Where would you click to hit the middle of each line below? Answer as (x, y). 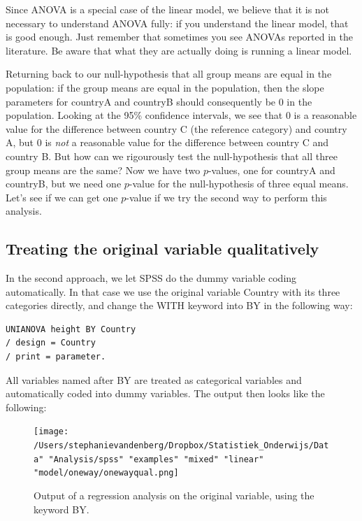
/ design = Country (51, 343)
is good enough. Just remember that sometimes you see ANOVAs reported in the (179, 37)
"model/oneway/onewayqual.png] (106, 473)
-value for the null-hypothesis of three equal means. (239, 184)
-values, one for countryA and (271, 170)
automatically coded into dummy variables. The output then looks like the (165, 393)
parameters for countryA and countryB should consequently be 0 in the (159, 101)
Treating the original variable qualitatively (162, 249)
